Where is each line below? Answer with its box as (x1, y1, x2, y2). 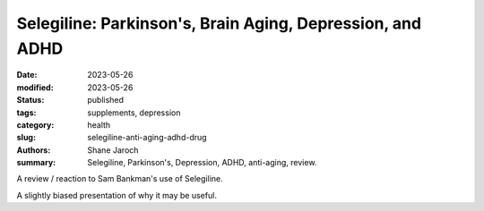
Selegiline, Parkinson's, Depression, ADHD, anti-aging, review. (87, 157, 317, 168)
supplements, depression (87, 107, 181, 118)
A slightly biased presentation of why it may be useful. (16, 190, 217, 200)
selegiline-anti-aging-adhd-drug (87, 132, 207, 143)
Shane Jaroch (87, 144, 139, 156)
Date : (16, 70, 38, 80)
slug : (16, 132, 36, 143)
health (87, 119, 111, 130)
